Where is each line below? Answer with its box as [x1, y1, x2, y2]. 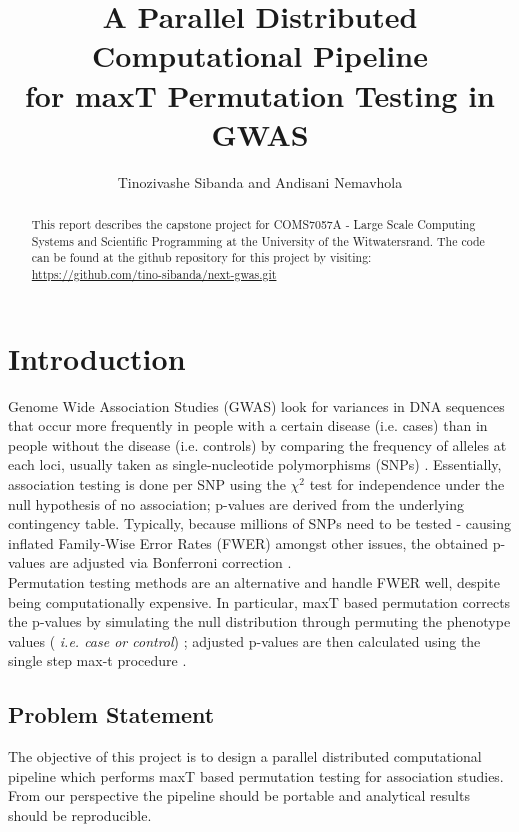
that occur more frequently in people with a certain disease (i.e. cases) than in [8, 415, 488, 436]
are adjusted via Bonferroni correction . [49, 552, 292, 573]
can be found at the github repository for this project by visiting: [31, 249, 372, 266]
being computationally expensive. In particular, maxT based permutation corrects [8, 591, 511, 612]
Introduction [8, 337, 186, 378]
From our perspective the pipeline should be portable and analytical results [8, 785, 470, 806]
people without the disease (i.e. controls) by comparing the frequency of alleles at [8, 434, 507, 455]
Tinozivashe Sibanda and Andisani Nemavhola [117, 171, 403, 192]
